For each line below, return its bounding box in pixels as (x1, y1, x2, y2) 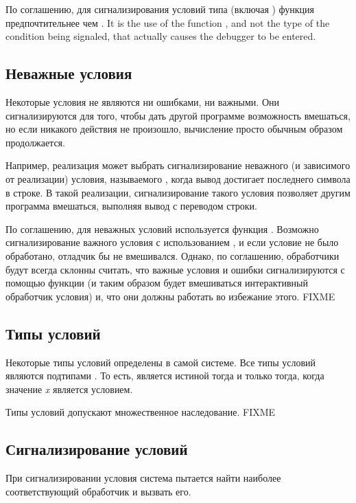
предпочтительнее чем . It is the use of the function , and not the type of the (5, 15, 330, 30)
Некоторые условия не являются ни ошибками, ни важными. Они (5, 94, 279, 109)
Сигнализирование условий (5, 438, 188, 460)
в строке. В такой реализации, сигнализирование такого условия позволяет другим (5, 185, 351, 199)
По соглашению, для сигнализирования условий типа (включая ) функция (5, 2, 315, 16)
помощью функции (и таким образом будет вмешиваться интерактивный (5, 276, 308, 290)
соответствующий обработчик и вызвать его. (5, 484, 191, 498)
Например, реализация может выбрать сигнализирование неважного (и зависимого (5, 158, 351, 172)
